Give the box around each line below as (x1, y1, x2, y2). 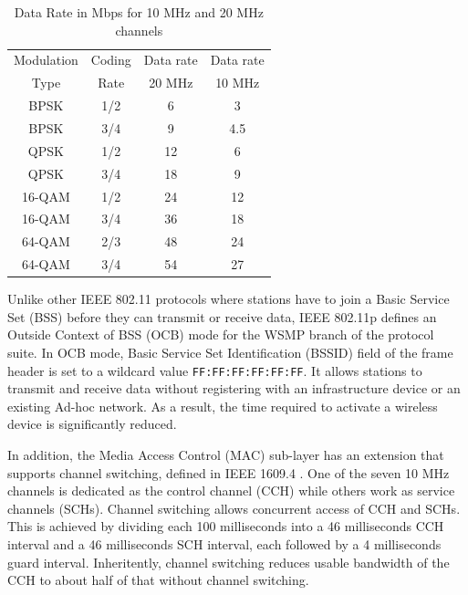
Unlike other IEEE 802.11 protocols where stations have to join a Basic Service (7, 289, 450, 308)
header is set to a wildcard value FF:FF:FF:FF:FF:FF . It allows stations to (7, 360, 422, 380)
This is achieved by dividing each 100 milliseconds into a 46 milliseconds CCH (7, 517, 444, 536)
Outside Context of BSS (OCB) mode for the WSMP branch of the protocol (7, 325, 434, 344)
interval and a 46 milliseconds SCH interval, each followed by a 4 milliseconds (7, 534, 442, 553)
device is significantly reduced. (7, 414, 177, 433)
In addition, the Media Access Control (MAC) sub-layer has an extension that (7, 444, 444, 464)
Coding (90, 50, 131, 69)
